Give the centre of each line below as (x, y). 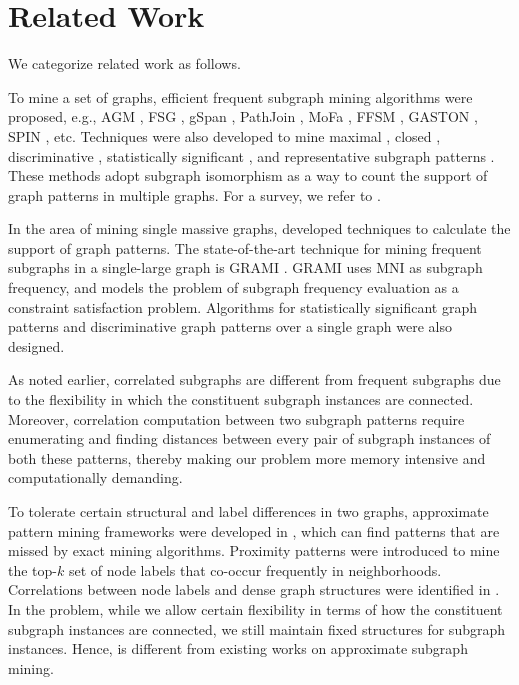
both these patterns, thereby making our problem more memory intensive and (247, 457)
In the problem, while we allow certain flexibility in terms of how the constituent (255, 608)
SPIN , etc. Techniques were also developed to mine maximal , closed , (224, 135)
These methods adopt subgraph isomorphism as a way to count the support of (248, 175)
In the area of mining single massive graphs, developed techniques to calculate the (259, 228)
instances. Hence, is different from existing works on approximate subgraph (238, 648)
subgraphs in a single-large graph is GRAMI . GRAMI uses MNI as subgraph (245, 267)
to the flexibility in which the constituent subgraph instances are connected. (241, 399)
